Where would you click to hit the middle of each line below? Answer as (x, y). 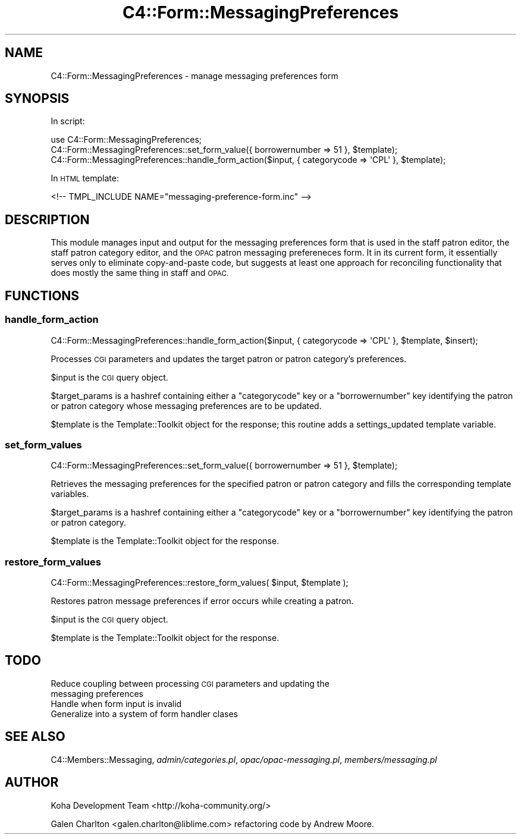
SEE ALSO (35, 737)
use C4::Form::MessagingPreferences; (126, 140)
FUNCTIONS (42, 296)
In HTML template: (85, 178)
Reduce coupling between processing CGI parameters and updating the (190, 683)
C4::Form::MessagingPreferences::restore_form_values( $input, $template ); (200, 582)
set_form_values (43, 444)
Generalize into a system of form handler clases (144, 714)
